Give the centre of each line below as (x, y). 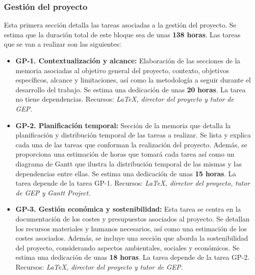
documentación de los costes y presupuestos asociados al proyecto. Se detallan (132, 218)
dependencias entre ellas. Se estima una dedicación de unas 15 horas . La (126, 173)
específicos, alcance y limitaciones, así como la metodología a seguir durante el (133, 80)
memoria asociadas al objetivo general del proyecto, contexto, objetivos (122, 70)
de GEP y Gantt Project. (53, 192)
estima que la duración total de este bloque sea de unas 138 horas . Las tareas (122, 34)
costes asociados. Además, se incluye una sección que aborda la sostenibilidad (132, 238)
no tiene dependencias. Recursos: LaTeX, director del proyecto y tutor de (125, 99)
